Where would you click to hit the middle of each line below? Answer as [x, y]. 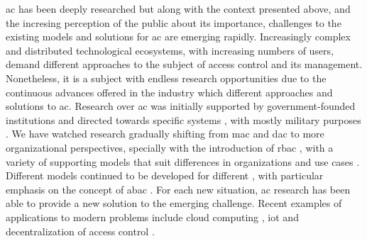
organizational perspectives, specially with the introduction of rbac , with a [170, 147]
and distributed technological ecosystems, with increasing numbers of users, [170, 50]
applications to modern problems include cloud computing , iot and [152, 217]
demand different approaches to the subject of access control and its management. [184, 64]
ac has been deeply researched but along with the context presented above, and [178, 9]
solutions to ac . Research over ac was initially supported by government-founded [181, 106]
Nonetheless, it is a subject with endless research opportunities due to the [166, 78]
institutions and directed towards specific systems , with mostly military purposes [183, 119]
